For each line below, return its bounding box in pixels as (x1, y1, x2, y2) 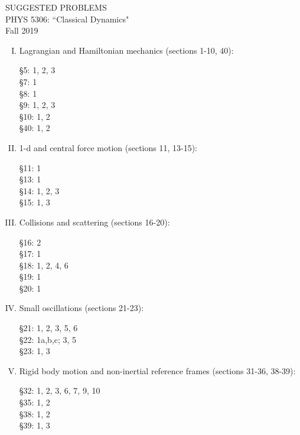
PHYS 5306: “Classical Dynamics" (5, 12, 129, 25)
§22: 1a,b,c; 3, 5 (19, 333, 77, 345)
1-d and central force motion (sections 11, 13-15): (19, 141, 198, 153)
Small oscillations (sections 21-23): (19, 302, 144, 314)
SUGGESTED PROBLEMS (5, 1, 107, 13)
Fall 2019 (5, 24, 38, 37)
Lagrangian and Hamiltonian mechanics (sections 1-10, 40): (19, 44, 234, 56)
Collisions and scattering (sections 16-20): (19, 215, 170, 228)
